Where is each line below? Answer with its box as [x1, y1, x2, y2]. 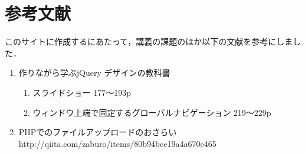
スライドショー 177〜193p [32, 86, 132, 98]
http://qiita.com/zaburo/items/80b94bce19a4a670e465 [18, 137, 217, 149]
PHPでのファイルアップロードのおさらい [18, 126, 177, 138]
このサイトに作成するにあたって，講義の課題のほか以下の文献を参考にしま [5, 35, 293, 48]
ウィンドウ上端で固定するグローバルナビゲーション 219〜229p [32, 106, 271, 118]
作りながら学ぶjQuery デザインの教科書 [18, 66, 170, 79]
